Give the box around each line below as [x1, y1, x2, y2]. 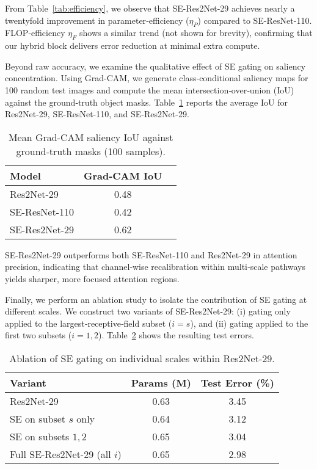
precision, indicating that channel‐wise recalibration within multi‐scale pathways [5, 260, 305, 273]
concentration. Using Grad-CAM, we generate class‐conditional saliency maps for [5, 71, 308, 84]
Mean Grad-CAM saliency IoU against [8, 129, 173, 144]
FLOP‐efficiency [5, 26, 65, 39]
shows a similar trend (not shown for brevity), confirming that [79, 26, 313, 39]
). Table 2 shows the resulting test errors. [98, 329, 254, 341]
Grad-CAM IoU [83, 168, 162, 183]
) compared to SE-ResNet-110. [197, 13, 312, 26]
